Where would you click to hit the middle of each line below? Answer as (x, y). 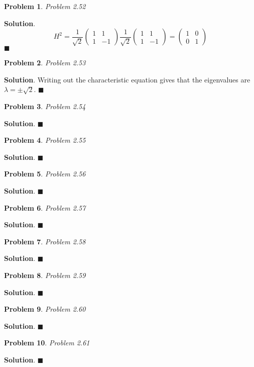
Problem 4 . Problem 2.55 (45, 140)
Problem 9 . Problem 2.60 (45, 309)
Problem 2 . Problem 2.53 (45, 63)
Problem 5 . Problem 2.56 (45, 174)
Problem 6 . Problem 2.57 (45, 207)
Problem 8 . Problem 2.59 (45, 275)
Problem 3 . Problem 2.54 (45, 106)
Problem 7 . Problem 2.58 (45, 241)
